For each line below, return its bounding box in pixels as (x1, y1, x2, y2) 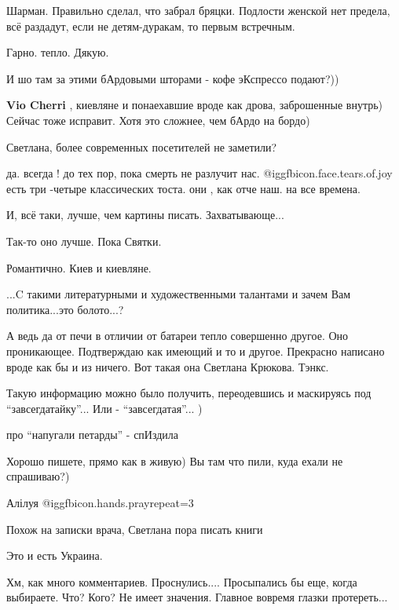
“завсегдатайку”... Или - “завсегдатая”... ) (6, 400, 203, 416)
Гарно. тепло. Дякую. (6, 44, 109, 60)
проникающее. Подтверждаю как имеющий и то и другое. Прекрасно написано (6, 342, 385, 359)
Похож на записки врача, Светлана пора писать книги (6, 521, 263, 537)
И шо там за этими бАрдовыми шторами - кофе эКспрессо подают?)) (6, 70, 339, 86)
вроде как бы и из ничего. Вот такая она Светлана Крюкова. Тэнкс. (6, 358, 329, 374)
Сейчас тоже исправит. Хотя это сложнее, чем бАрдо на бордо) (6, 111, 310, 128)
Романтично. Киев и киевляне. (6, 259, 152, 276)
